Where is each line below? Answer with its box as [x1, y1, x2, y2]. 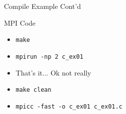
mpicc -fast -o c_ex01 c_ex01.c [15, 103, 123, 110]
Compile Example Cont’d [4, 1, 81, 11]
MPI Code [4, 17, 36, 28]
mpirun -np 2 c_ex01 [15, 53, 83, 60]
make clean [15, 86, 52, 94]
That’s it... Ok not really [15, 67, 91, 77]
